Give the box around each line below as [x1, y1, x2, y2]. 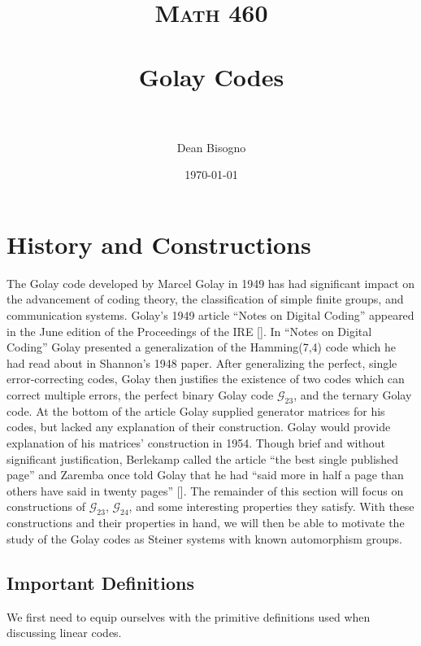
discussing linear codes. [7, 624, 122, 641]
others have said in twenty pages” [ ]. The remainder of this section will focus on [7, 482, 404, 499]
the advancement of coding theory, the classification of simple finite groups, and [7, 290, 404, 308]
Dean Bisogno [176, 138, 246, 155]
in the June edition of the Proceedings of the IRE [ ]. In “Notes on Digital [7, 322, 372, 339]
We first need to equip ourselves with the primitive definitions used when [7, 608, 371, 625]
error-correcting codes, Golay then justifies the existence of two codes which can [7, 370, 405, 387]
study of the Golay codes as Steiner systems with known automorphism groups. [7, 530, 402, 547]
